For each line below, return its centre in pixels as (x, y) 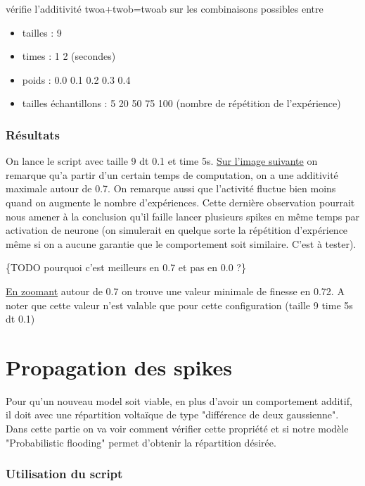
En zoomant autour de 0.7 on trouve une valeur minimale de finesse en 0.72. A (175, 291)
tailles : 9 (42, 32)
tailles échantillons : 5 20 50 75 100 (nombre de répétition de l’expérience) (181, 103)
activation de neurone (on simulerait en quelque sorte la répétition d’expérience (177, 230)
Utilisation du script (64, 474)
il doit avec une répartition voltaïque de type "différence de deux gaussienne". (172, 415)
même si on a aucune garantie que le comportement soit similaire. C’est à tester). (181, 243)
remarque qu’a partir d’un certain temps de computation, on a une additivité (172, 174)
